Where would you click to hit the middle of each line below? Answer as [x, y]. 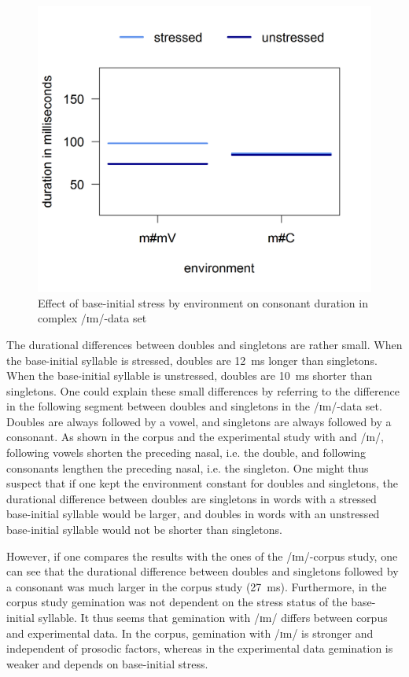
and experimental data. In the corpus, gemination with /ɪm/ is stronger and [190, 633]
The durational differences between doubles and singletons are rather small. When [204, 344]
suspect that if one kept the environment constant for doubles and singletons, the [202, 483]
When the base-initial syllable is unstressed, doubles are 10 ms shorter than [190, 375]
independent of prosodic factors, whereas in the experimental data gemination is [200, 648]
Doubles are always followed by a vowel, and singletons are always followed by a [199, 421]
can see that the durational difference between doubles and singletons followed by [203, 571]
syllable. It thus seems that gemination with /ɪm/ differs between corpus [213, 617]
